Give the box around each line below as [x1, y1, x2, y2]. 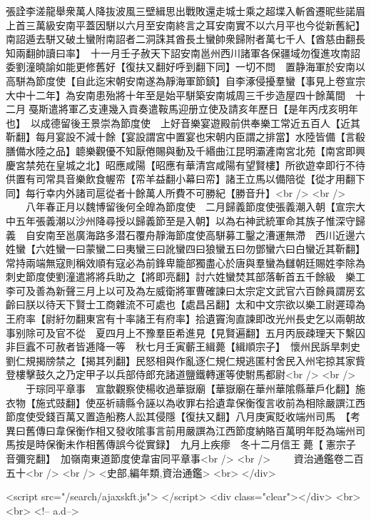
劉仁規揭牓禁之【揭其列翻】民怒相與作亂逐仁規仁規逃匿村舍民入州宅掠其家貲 [6, 353, 365, 368]
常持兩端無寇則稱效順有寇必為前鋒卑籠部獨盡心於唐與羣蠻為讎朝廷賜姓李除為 [6, 255, 365, 270]
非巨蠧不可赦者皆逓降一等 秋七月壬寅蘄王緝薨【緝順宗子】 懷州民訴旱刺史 [6, 339, 360, 354]
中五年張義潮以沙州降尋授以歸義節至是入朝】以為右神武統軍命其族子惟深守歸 [6, 213, 365, 228]
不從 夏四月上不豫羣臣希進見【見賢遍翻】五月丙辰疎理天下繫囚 [65, 325, 365, 340]
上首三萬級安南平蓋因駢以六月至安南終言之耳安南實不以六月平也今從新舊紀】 [6, 17, 365, 32]
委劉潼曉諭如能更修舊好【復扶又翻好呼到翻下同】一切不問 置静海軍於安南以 [6, 59, 365, 74]
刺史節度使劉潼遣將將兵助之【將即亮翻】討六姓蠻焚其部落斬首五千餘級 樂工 [6, 269, 365, 284]
